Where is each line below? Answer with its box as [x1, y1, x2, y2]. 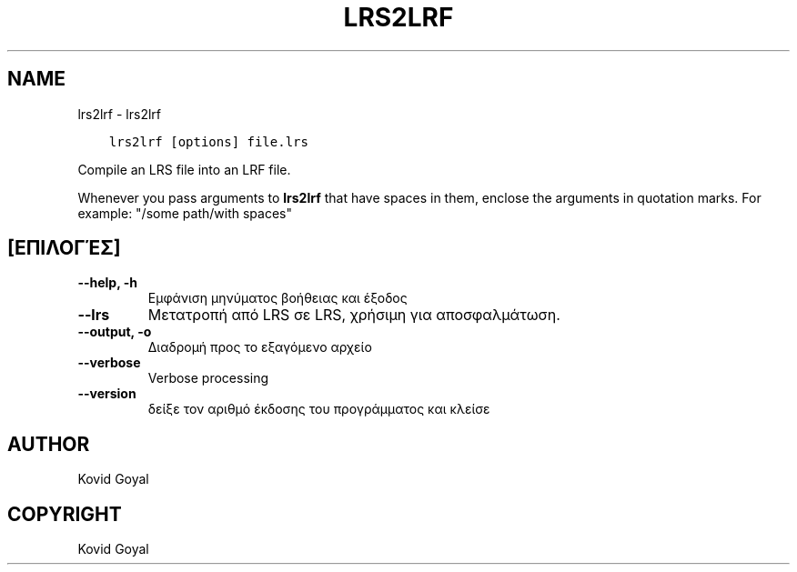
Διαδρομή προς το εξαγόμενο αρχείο [147, 339, 372, 356]
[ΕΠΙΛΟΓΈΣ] [7, 236, 121, 260]
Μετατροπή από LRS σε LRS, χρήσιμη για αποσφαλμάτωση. [147, 306, 560, 325]
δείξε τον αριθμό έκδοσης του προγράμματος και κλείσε [147, 401, 490, 417]
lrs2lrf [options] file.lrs [108, 134, 308, 149]
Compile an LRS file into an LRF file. [77, 161, 291, 177]
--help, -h [77, 275, 137, 291]
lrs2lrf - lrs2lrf [77, 105, 162, 122]
